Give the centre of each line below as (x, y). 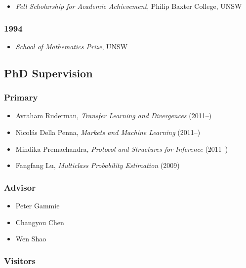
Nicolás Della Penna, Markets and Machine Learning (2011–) (108, 132)
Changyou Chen (40, 222)
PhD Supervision (48, 73)
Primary (21, 97)
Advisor (20, 187)
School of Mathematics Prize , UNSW (72, 46)
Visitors (20, 260)
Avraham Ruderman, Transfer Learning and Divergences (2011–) (114, 116)
